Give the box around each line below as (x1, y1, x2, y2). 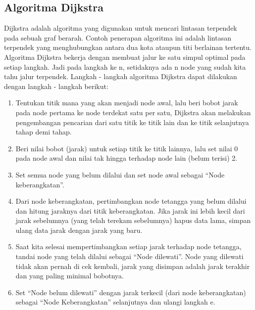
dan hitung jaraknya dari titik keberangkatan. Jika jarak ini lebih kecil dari (15, 205, 245, 216)
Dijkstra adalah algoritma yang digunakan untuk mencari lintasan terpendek (4, 23, 237, 33)
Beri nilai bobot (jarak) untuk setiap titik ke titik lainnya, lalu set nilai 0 (15, 143, 238, 153)
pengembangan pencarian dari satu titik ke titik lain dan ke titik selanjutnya (15, 117, 249, 127)
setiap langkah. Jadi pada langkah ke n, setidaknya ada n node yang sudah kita (4, 61, 246, 72)
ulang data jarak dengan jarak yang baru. (15, 224, 143, 235)
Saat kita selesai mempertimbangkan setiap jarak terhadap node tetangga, (15, 241, 242, 252)
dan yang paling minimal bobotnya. (15, 270, 124, 281)
